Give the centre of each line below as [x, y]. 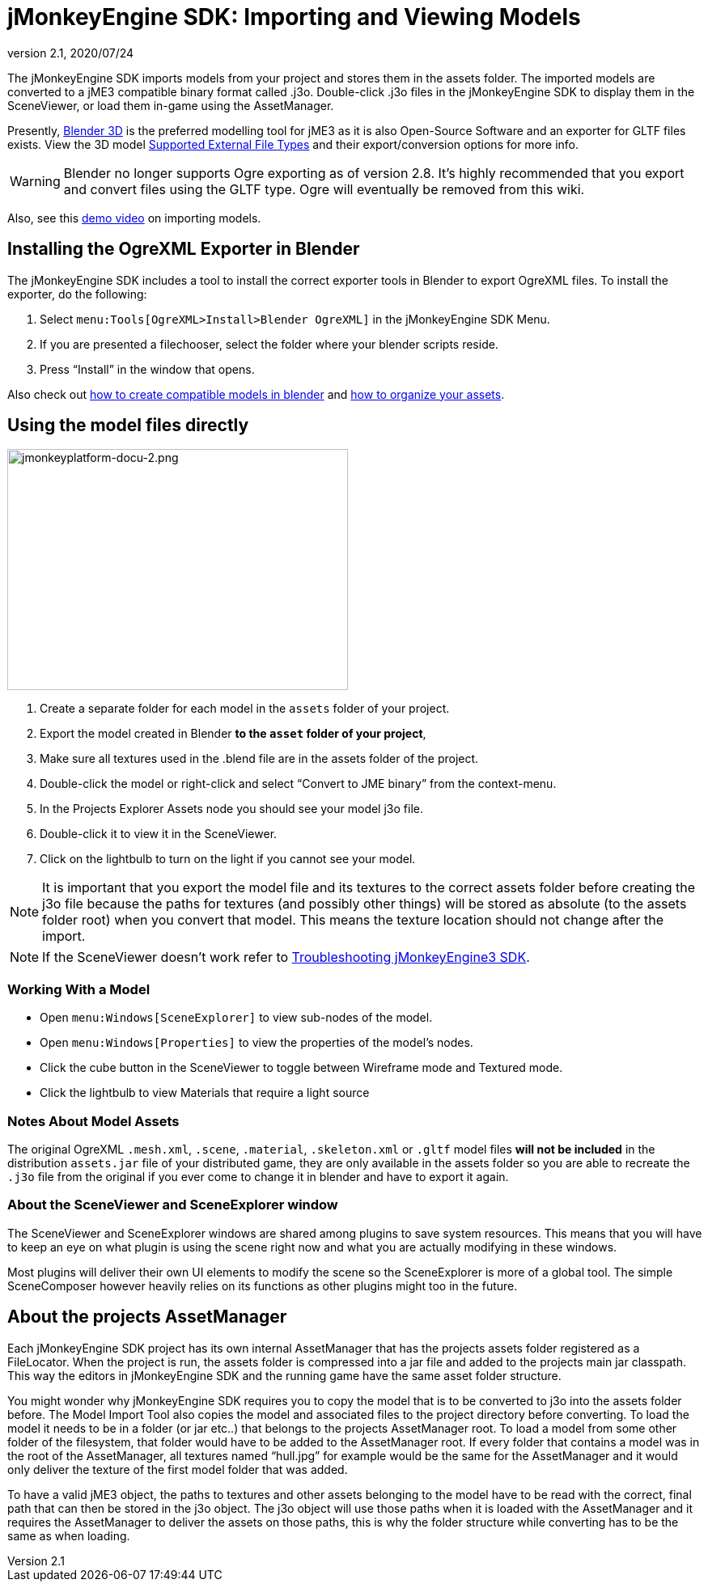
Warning [35, 181]
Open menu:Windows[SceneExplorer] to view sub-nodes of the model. [236, 1018]
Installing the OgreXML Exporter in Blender [184, 249]
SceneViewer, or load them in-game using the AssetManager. [171, 105]
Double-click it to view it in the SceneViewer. [159, 834]
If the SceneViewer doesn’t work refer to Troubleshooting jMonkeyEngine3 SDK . [286, 957]
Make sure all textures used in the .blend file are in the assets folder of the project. [259, 759]
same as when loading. [69, 1535]
